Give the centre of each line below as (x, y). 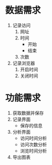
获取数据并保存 (28, 113)
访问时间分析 (33, 138)
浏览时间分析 (33, 151)
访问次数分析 (33, 144)
